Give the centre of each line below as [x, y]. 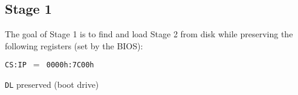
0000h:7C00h [70, 65]
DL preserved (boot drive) [52, 84]
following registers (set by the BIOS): [74, 45]
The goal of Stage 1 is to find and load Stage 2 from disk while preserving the [149, 34]
